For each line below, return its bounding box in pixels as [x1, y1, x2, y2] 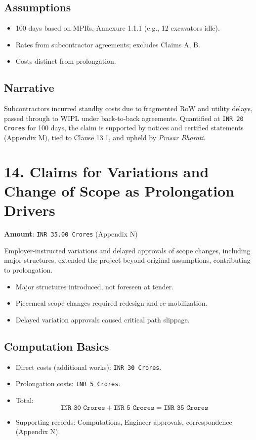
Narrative [4, 80, 54, 95]
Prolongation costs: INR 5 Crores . [15, 378, 121, 389]
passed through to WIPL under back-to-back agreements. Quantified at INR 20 [4, 113, 244, 123]
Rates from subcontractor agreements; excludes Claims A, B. [15, 39, 200, 49]
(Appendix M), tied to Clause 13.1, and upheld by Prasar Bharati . [4, 132, 206, 143]
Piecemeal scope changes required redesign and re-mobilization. [15, 298, 208, 308]
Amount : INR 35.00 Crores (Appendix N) [4, 229, 138, 239]
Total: [15, 395, 34, 405]
